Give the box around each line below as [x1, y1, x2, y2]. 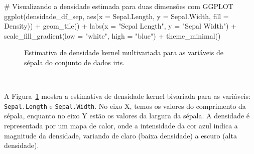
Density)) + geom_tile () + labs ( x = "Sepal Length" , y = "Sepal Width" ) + [4, 21, 237, 31]
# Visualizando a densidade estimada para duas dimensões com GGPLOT [4, 1, 233, 11]
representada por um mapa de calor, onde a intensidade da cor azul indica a [4, 120, 238, 130]
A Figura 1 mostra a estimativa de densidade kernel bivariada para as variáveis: [4, 91, 250, 101]
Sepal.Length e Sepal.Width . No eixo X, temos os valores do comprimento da [4, 100, 246, 111]
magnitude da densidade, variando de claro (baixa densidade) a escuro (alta [4, 130, 237, 140]
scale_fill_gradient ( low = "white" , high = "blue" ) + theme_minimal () [4, 30, 221, 41]
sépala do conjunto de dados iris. [24, 57, 125, 67]
